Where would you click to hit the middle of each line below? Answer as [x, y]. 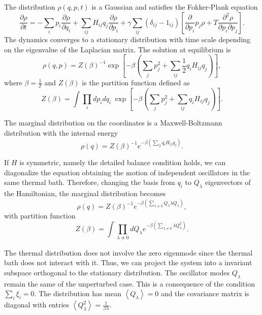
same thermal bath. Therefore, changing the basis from [90, 182]
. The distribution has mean [78, 293]
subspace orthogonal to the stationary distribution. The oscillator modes [117, 272]
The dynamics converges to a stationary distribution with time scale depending [127, 39]
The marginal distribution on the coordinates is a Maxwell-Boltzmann [113, 123]
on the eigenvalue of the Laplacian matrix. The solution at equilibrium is [118, 49]
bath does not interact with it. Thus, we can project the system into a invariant [128, 262]
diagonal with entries [37, 305]
